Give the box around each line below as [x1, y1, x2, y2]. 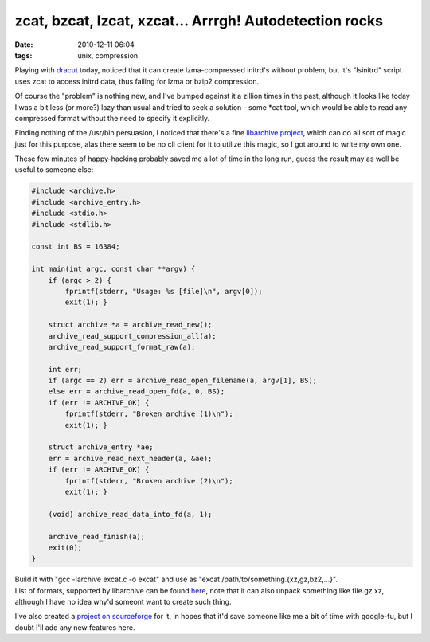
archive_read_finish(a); [48, 532, 146, 541]
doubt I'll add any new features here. [14, 622, 135, 632]
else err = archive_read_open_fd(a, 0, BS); [48, 387, 225, 396]
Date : [14, 40, 33, 49]
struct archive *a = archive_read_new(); [48, 320, 213, 330]
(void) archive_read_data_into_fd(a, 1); [48, 510, 213, 519]
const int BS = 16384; [31, 242, 120, 251]
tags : [14, 50, 33, 60]
